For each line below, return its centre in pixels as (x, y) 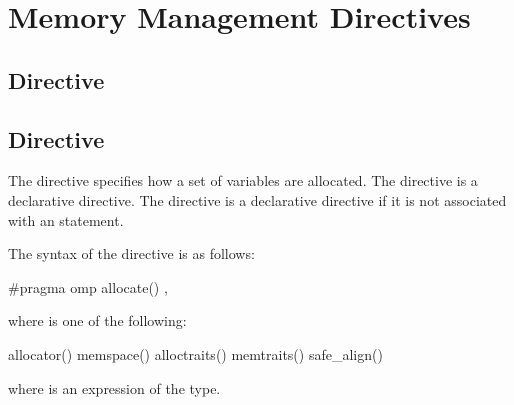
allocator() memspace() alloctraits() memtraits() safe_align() (195, 353)
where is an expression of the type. (114, 387)
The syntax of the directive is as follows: (131, 253)
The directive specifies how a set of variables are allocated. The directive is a (243, 180)
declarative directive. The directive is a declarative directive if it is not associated (257, 199)
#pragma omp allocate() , (88, 286)
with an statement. (66, 219)
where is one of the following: (97, 320)
